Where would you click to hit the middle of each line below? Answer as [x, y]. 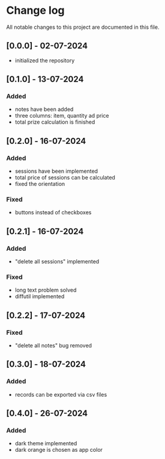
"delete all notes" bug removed [53, 346]
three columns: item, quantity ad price [62, 116]
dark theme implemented [46, 443]
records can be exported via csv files [61, 394]
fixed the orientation [40, 184]
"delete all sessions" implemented [57, 262]
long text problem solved [46, 290]
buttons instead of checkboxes [53, 212]
